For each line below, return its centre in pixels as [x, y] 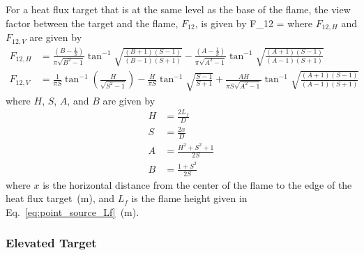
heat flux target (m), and [60, 198]
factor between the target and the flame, [92, 23]
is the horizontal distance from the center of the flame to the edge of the [197, 184]
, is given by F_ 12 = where [253, 23]
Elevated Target [51, 243]
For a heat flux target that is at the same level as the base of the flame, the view [178, 9]
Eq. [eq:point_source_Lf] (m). [73, 211]
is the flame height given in [189, 198]
